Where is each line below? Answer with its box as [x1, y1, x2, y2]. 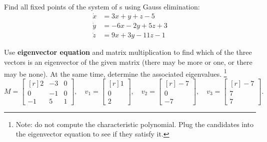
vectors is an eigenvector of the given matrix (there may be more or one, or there [4, 56, 252, 67]
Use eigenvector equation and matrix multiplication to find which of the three [4, 47, 252, 57]
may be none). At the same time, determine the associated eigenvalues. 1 [4, 67, 227, 79]
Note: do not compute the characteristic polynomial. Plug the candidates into [15, 119, 254, 129]
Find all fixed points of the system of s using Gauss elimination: [4, 1, 200, 11]
